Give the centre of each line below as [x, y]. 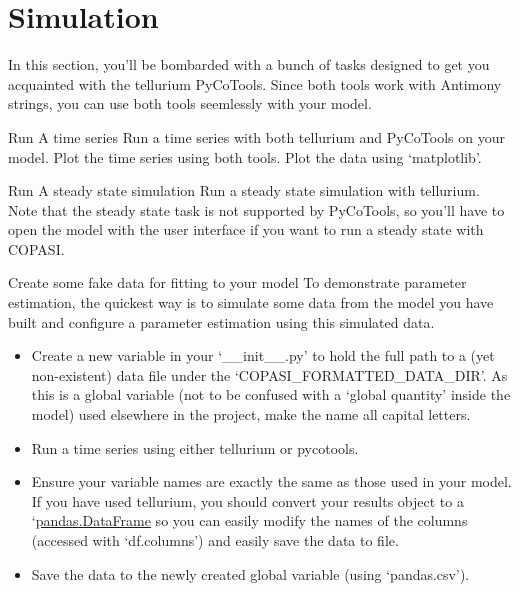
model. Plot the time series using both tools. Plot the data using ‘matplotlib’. [245, 156]
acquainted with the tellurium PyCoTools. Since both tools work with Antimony [255, 83]
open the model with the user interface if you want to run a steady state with [246, 229]
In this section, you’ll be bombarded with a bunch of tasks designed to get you [249, 64]
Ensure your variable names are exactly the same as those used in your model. [271, 481]
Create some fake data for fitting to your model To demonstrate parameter [237, 282]
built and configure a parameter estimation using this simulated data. [221, 321]
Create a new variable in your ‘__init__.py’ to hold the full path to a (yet [263, 355]
